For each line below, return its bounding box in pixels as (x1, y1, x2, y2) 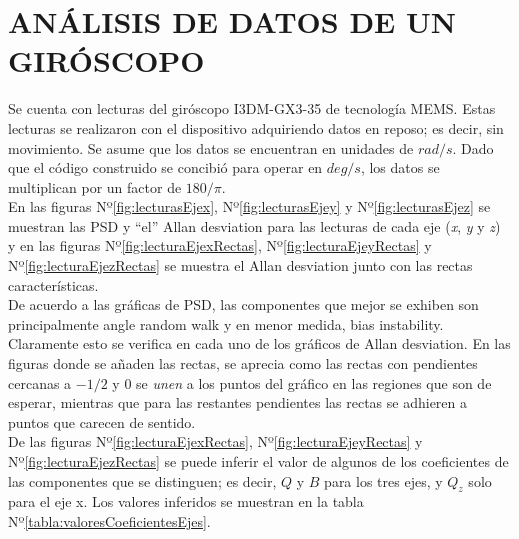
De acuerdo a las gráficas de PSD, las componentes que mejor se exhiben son (8, 294, 479, 315)
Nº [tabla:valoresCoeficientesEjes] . (8, 510, 211, 531)
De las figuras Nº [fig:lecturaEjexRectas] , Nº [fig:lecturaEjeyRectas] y (8, 431, 423, 452)
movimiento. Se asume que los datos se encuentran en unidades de (8, 137, 414, 158)
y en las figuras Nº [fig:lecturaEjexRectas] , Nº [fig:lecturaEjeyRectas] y (8, 235, 432, 256)
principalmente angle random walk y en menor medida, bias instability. (8, 313, 444, 334)
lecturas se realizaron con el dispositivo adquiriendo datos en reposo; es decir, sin (8, 117, 504, 138)
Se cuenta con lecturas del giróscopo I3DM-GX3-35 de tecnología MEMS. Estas (8, 98, 496, 119)
